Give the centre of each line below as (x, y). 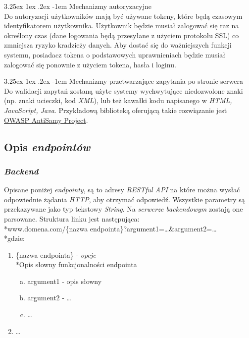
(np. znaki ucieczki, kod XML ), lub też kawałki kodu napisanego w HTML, (118, 100)
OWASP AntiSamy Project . (46, 120)
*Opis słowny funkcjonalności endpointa (76, 264)
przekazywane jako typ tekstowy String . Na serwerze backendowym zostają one (124, 209)
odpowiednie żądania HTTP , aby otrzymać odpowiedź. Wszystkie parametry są (124, 199)
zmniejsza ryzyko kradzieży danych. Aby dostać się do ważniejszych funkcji (118, 45)
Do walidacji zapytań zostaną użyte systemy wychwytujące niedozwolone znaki (124, 90)
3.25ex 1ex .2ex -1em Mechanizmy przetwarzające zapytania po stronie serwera (124, 81)
